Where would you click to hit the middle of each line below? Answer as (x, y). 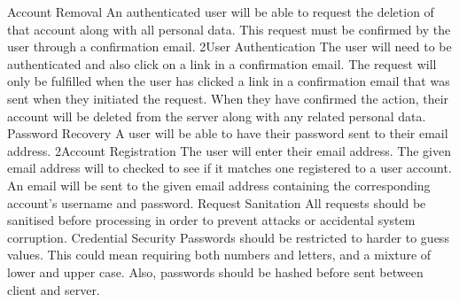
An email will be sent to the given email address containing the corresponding (219, 185)
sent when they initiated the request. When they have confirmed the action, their (228, 98)
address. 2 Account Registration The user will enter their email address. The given (229, 150)
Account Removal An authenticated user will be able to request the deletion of (221, 12)
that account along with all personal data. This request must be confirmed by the (229, 29)
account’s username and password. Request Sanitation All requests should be (217, 202)
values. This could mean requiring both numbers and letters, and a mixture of (219, 255)
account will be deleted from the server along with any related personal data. (217, 116)
